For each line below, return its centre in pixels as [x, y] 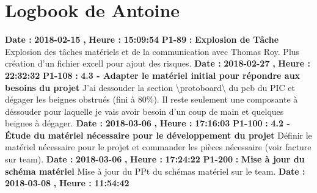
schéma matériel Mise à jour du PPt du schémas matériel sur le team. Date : [155, 171]
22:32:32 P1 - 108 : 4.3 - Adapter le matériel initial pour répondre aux [153, 75]
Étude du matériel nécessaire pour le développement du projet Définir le [158, 135]
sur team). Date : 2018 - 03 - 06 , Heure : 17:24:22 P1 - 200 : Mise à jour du [155, 159]
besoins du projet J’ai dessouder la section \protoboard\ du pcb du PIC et [150, 87]
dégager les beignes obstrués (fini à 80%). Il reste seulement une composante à [151, 99]
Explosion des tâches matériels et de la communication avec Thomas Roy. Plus [152, 51]
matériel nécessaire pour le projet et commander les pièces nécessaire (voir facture [158, 147]
